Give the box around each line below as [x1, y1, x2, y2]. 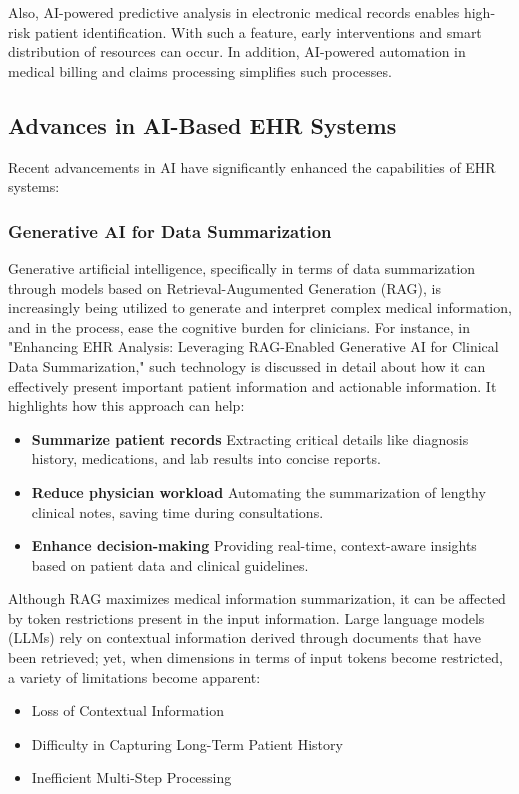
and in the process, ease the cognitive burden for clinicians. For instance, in [8, 316, 470, 337]
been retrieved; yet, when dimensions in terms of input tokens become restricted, [8, 647, 503, 668]
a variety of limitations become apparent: [8, 666, 261, 687]
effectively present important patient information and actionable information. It [8, 375, 497, 396]
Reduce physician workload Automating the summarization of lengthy [31, 481, 486, 502]
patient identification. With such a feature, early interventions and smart [34, 21, 482, 42]
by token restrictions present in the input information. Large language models [8, 607, 485, 628]
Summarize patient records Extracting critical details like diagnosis [31, 428, 469, 449]
